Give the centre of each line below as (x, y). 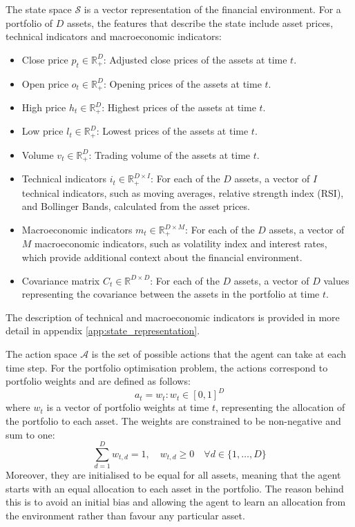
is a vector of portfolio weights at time (128, 407)
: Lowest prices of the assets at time (172, 131)
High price (44, 107)
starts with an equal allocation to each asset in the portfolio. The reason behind (175, 488)
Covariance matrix (61, 280)
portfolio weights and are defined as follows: (98, 381)
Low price (42, 131)
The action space (41, 354)
